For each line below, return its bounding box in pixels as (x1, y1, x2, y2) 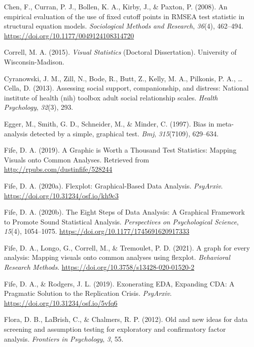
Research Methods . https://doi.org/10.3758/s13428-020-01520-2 (4, 262, 194, 272)
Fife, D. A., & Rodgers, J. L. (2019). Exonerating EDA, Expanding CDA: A (4, 278, 235, 288)
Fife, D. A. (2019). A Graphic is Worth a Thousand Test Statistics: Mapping (4, 145, 237, 155)
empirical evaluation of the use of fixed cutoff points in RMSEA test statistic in (4, 11, 245, 21)
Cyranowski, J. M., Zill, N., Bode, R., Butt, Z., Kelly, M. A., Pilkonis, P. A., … (4, 73, 243, 83)
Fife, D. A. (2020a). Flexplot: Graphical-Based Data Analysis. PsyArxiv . (4, 180, 223, 190)
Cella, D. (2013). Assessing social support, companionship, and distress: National (4, 83, 249, 93)
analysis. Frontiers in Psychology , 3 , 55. (4, 333, 124, 344)
